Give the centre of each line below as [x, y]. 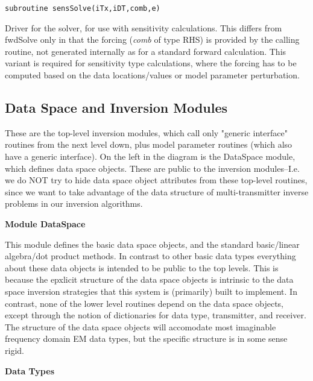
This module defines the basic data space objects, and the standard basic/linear [152, 244]
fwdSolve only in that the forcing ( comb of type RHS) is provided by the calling [152, 39]
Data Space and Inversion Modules [116, 108]
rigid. [14, 350]
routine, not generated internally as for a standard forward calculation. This [146, 51]
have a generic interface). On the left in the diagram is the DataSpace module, [150, 156]
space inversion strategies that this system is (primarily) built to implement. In [151, 291]
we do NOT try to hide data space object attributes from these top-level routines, [156, 180]
